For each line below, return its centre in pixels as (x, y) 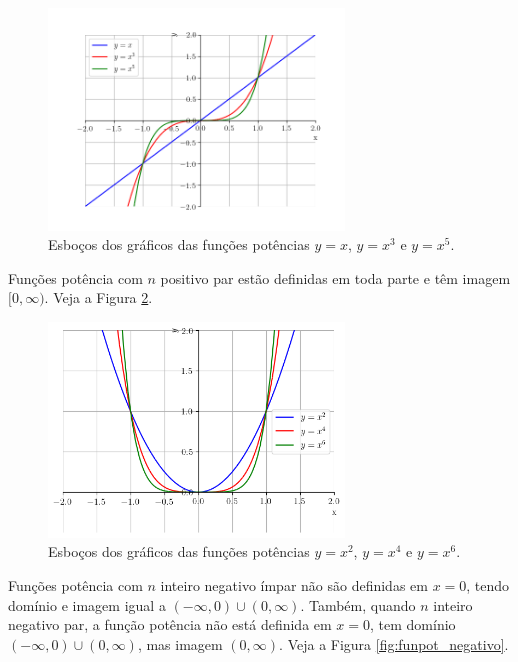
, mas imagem (180, 643)
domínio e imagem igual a (87, 604)
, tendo (488, 585)
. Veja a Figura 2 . (98, 297)
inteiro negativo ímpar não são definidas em (294, 585)
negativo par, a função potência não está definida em (170, 624)
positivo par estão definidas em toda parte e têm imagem (335, 277)
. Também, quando (358, 604)
